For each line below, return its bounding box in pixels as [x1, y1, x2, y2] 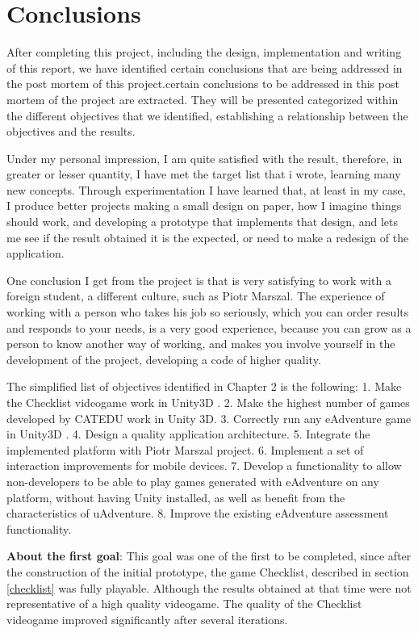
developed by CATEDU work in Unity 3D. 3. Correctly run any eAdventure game [6, 409, 412, 426]
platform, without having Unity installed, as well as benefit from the [6, 488, 345, 505]
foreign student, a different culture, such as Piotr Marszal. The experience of [6, 287, 385, 304]
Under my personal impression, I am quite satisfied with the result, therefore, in [6, 149, 403, 166]
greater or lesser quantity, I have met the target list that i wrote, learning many [6, 166, 401, 182]
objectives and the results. [6, 123, 136, 140]
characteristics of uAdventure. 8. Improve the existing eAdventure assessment [6, 505, 389, 522]
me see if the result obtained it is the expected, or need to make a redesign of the [6, 228, 409, 245]
